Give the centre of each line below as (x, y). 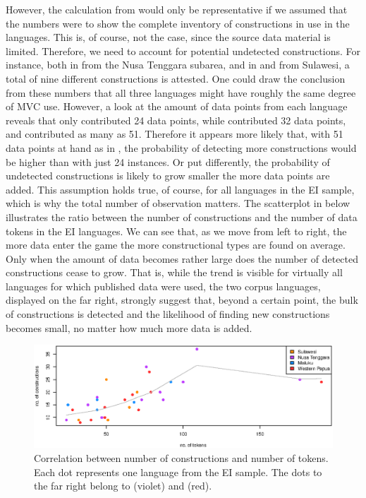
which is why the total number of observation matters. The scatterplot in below (178, 203)
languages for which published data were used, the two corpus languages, (163, 286)
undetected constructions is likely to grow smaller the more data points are (168, 176)
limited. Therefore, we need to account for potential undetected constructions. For (183, 51)
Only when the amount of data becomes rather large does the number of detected (182, 258)
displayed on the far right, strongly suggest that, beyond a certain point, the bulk (182, 300)
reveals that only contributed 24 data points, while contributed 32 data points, (176, 120)
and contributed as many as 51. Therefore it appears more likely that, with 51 (175, 134)
